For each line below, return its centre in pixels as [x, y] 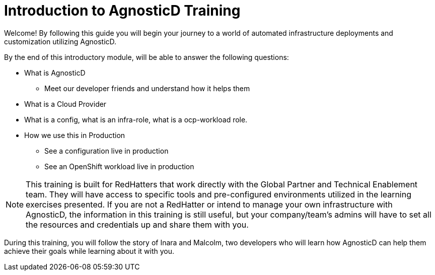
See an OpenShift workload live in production [119, 166]
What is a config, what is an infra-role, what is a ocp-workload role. [136, 119]
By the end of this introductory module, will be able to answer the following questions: [147, 57]
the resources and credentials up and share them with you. [137, 224]
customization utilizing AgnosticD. [60, 41]
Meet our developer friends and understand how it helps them [147, 88]
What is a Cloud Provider [65, 104]
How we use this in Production [75, 135]
